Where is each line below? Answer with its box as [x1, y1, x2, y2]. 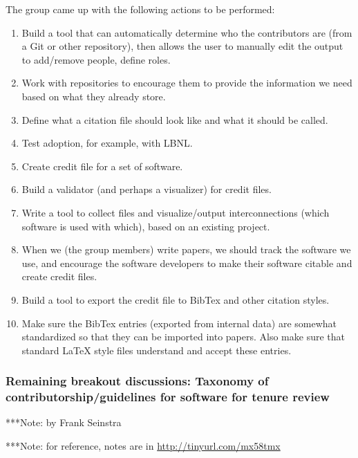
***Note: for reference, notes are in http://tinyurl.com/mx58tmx [6, 439, 281, 453]
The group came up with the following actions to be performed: [6, 2, 275, 16]
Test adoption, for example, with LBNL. [21, 136, 193, 150]
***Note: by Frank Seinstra [6, 415, 122, 430]
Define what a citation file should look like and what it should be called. [21, 112, 328, 127]
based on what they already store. [21, 89, 166, 103]
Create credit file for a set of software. [21, 158, 183, 173]
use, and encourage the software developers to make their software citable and [21, 255, 352, 270]
